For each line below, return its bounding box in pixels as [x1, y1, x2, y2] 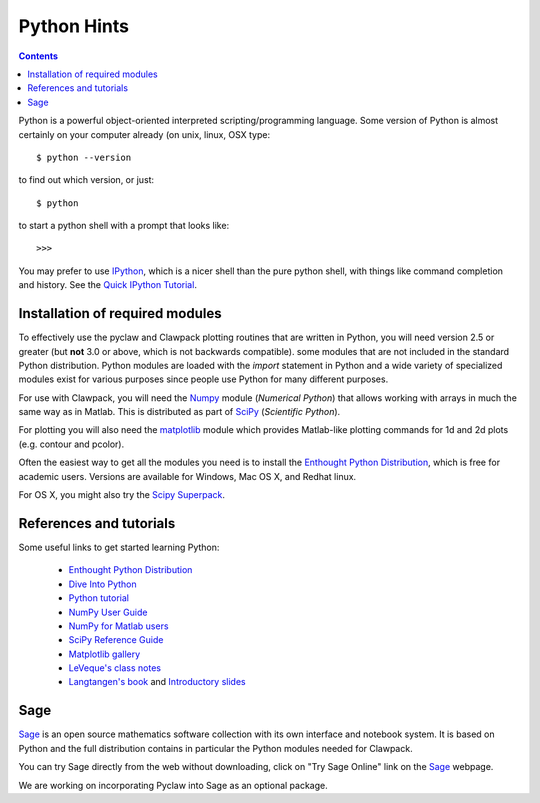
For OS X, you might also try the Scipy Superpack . [18, 489, 225, 501]
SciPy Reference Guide [68, 634, 164, 646]
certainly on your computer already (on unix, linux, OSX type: [18, 128, 270, 140]
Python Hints [18, 15, 130, 37]
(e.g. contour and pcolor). [18, 438, 125, 450]
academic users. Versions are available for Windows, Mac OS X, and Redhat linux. [18, 470, 357, 482]
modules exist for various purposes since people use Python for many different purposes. [18, 373, 389, 385]
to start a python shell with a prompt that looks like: [18, 220, 230, 232]
